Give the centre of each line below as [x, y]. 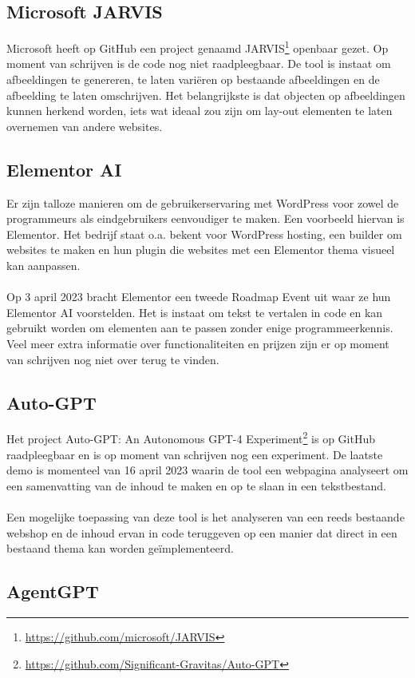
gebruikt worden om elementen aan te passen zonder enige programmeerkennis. [200, 328]
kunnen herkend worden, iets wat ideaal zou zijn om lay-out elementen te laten [200, 111]
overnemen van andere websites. [85, 126]
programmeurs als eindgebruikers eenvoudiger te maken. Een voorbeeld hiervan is [206, 218]
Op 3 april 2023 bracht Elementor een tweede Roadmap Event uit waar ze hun [199, 297]
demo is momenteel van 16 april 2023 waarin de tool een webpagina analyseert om [207, 470]
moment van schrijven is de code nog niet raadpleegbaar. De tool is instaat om [199, 63]
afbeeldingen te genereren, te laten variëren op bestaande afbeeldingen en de [193, 79]
